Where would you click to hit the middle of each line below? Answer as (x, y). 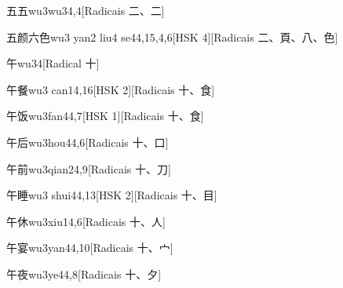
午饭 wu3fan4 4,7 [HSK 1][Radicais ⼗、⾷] (105, 116)
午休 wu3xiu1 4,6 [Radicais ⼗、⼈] (86, 221)
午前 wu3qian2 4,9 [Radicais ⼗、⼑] (89, 168)
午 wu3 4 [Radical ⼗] (53, 63)
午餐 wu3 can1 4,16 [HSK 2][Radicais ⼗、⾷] (111, 89)
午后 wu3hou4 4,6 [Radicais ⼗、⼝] (88, 142)
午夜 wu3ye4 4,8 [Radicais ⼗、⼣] (84, 273)
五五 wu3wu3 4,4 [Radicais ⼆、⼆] (86, 10)
